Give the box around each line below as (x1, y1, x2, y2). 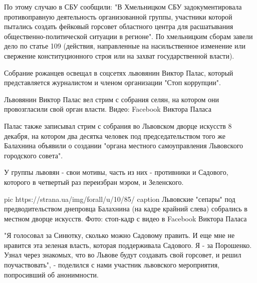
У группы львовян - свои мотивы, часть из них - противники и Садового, (4, 167, 228, 177)
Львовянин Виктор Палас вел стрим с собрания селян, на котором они (4, 94, 219, 104)
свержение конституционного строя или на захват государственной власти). (4, 50, 234, 61)
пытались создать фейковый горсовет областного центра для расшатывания (4, 21, 233, 32)
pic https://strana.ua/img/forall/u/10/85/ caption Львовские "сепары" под (4, 193, 235, 204)
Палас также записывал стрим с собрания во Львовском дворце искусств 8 (4, 120, 232, 131)
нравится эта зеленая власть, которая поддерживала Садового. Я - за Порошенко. (4, 239, 252, 250)
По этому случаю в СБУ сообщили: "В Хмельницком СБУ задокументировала (4, 2, 242, 12)
